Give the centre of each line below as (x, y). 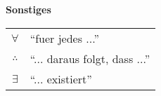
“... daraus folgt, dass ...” (90, 58)
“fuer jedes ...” (65, 38)
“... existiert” (61, 78)
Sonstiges (28, 9)
